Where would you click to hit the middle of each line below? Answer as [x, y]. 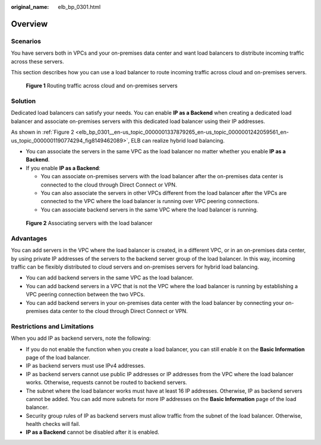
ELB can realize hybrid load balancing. [178, 140]
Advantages [29, 238]
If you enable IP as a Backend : [63, 168]
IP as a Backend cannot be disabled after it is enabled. [93, 432]
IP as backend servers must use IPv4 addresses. [86, 366]
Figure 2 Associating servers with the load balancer [89, 223]
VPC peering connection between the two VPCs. [85, 295]
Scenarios [26, 41]
